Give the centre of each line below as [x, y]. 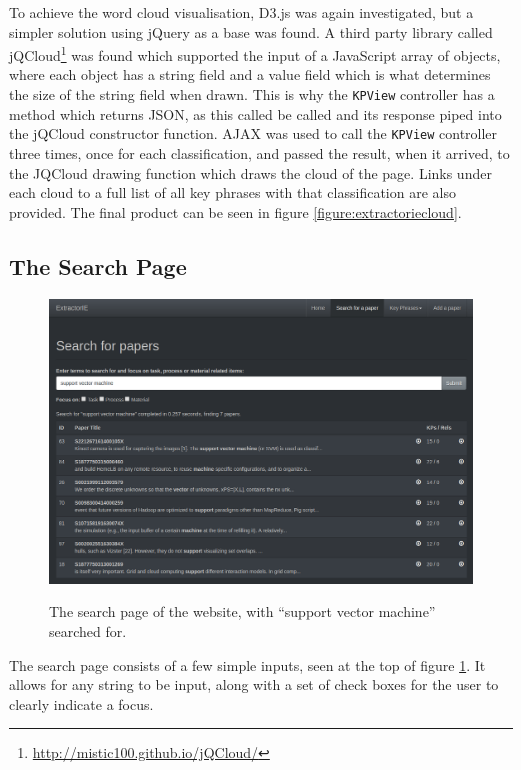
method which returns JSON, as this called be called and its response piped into [255, 113]
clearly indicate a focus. [81, 703]
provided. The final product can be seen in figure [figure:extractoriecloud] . [235, 211]
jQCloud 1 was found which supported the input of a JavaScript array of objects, [255, 53]
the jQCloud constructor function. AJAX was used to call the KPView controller [253, 133]
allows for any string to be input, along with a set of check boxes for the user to [254, 684]
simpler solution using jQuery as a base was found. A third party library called [251, 31]
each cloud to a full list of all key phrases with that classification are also [232, 192]
